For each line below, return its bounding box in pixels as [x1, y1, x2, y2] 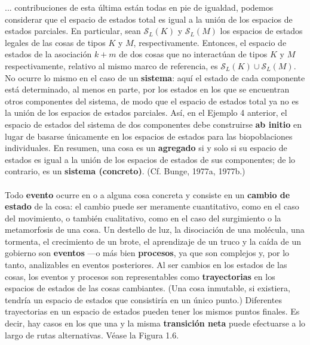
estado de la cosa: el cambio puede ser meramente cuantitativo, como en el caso [5, 200, 299, 212]
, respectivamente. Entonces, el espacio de [133, 36, 287, 48]
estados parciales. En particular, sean [5, 24, 141, 37]
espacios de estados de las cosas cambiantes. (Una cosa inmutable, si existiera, [5, 282, 290, 294]
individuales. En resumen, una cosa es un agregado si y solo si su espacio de [5, 141, 287, 154]
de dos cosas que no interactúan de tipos [119, 48, 268, 60]
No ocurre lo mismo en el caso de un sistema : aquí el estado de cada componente [5, 71, 305, 84]
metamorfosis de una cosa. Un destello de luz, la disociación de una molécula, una [5, 223, 305, 236]
